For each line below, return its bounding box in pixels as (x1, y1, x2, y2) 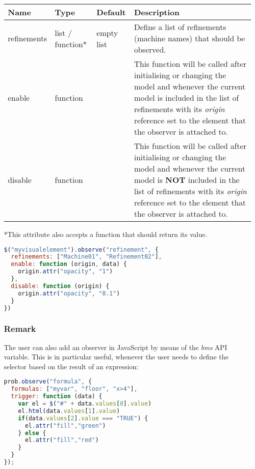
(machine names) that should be (134, 32, 245, 44)
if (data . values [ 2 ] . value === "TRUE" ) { (18, 414, 148, 422)
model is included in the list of (134, 92, 239, 103)
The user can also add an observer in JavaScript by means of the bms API (4, 342, 227, 352)
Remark (4, 322, 36, 335)
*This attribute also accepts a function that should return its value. (4, 229, 207, 239)
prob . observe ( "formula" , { (4, 378, 92, 385)
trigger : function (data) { (11, 393, 102, 400)
